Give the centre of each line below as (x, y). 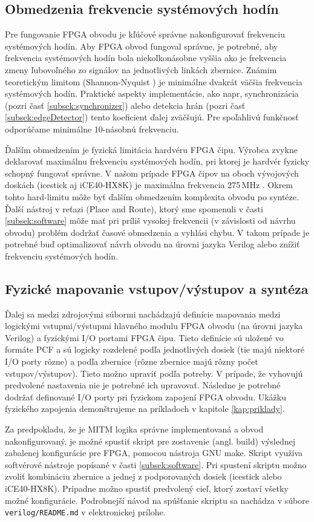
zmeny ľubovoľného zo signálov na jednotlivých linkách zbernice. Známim (141, 69)
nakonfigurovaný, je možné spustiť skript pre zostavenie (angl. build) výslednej (150, 441)
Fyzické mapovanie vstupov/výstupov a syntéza (157, 288)
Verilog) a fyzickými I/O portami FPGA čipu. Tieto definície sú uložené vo (144, 337)
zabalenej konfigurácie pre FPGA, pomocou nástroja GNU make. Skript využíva (154, 453)
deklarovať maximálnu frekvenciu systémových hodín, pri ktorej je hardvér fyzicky (157, 161)
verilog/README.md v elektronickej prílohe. (85, 512)
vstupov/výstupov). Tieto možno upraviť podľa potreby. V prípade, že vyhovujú (154, 373)
